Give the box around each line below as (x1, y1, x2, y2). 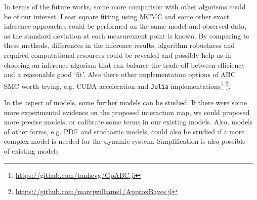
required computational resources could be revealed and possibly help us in (4, 49, 231, 60)
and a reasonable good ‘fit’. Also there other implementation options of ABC (4, 69, 236, 80)
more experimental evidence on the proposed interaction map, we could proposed (4, 107, 250, 117)
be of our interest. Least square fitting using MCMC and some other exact (4, 11, 230, 21)
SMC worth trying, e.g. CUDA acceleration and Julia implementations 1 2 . (4, 79, 231, 91)
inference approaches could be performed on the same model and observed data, (4, 21, 247, 31)
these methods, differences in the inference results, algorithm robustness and (4, 40, 235, 50)
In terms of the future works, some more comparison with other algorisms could (4, 1, 246, 11)
